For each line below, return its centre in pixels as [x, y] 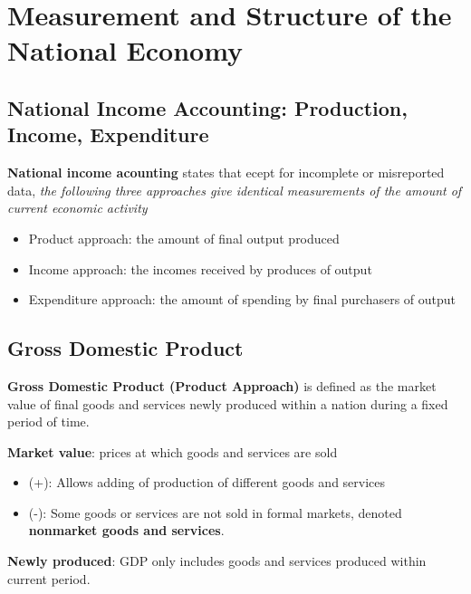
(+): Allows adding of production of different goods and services [207, 482]
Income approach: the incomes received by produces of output [200, 268]
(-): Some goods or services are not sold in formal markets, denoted [215, 512]
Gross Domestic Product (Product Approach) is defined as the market [222, 385]
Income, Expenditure [108, 134]
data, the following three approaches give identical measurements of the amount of [235, 190]
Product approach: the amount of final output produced [184, 238]
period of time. [48, 422]
